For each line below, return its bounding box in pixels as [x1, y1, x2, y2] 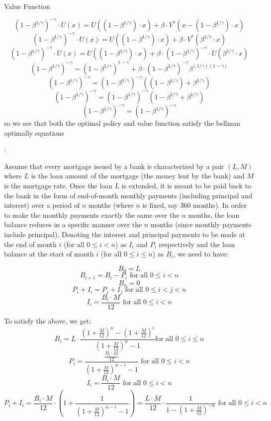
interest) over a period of [4, 200, 80, 210]
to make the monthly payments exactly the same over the [4, 209, 180, 220]
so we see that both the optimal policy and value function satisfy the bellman [4, 118, 241, 128]
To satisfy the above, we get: [4, 315, 91, 326]
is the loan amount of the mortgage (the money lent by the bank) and [31, 170, 245, 181]
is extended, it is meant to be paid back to [121, 180, 252, 191]
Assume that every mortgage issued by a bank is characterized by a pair [4, 161, 224, 171]
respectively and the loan [159, 239, 235, 249]
